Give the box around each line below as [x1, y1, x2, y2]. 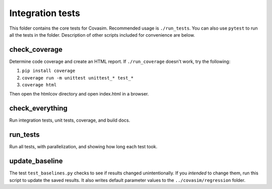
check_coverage [9, 45, 63, 54]
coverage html [22, 82, 57, 88]
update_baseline [9, 157, 63, 165]
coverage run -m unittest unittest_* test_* [22, 75, 134, 80]
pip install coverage [22, 68, 76, 74]
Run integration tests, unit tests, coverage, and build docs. [9, 117, 130, 123]
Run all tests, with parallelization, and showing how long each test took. [9, 144, 158, 150]
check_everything [9, 104, 68, 113]
